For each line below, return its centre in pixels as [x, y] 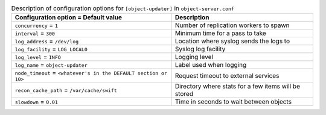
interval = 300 [35, 33]
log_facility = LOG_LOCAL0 [51, 49]
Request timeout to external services [227, 75]
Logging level [194, 57]
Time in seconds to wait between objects [233, 102]
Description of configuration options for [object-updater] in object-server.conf [123, 8]
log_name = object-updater [51, 65]
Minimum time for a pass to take [221, 33]
